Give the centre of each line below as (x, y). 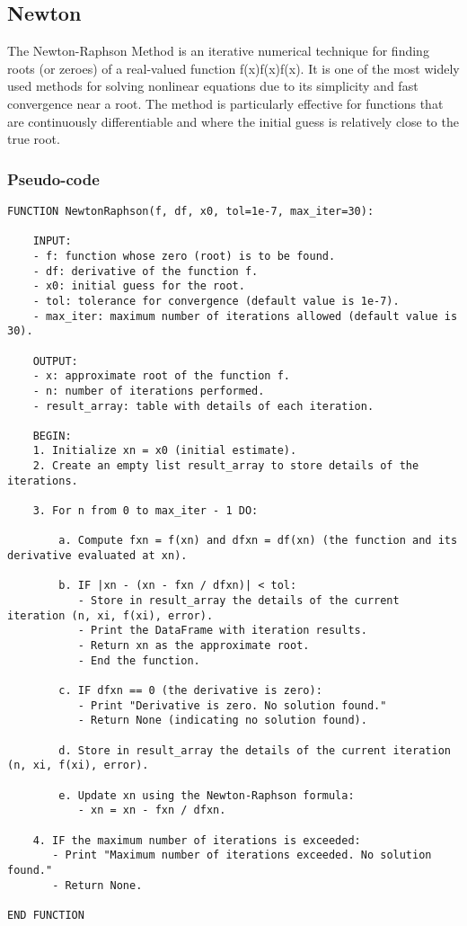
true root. (34, 139)
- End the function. (139, 660)
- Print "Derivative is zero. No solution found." (232, 705)
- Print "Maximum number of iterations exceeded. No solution (242, 855)
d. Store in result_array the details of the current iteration (255, 750)
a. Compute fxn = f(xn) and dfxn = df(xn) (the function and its (258, 541)
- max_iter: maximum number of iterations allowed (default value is (245, 316)
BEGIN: (52, 436)
